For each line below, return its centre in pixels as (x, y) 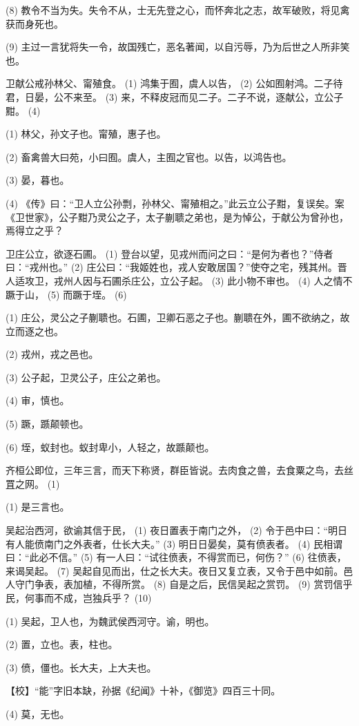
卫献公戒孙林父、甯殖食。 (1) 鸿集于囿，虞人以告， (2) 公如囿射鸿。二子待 (174, 83)
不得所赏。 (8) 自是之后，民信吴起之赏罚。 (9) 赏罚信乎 (227, 584)
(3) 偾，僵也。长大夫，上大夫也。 (81, 667)
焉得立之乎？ (35, 230)
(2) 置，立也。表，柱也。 (62, 644)
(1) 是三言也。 (38, 507)
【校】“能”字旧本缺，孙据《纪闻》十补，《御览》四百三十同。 (143, 690)
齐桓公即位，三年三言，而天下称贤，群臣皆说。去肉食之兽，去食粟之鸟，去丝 (179, 470)
